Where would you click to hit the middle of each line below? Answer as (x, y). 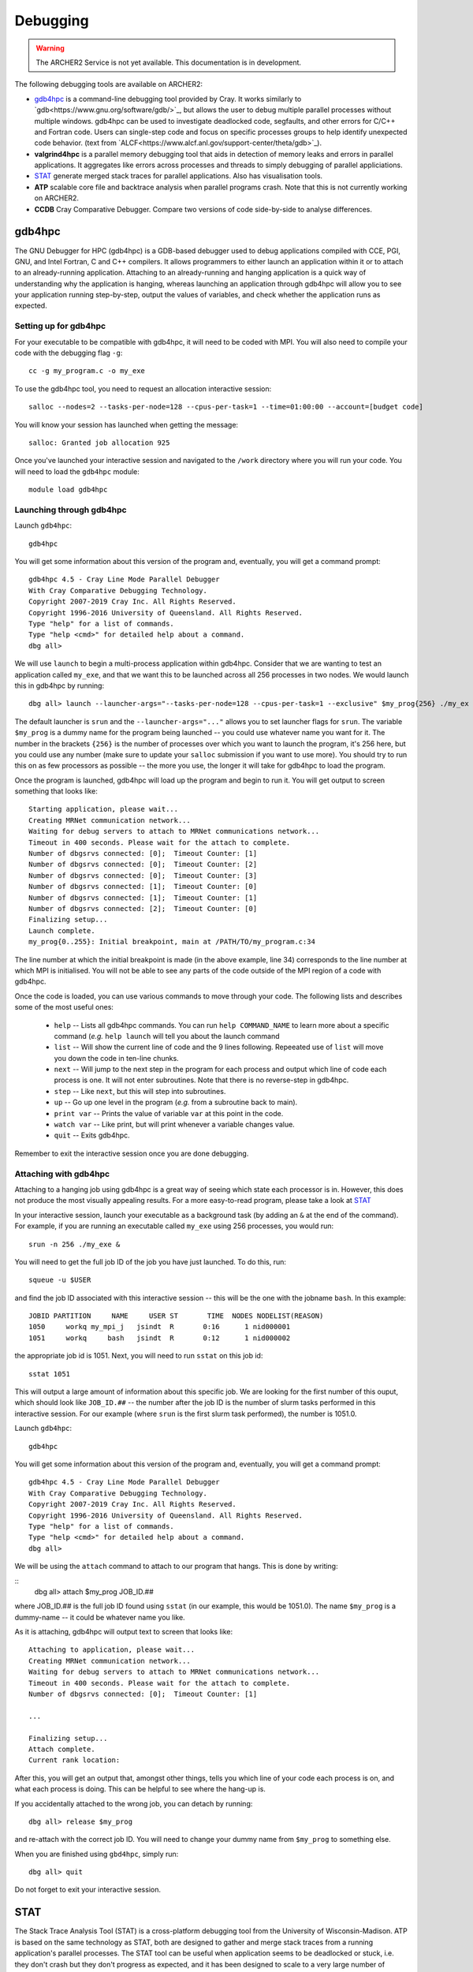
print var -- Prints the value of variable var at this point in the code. (169, 1113)
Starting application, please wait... (104, 809)
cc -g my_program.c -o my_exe (87, 371)
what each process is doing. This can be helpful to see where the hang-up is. (140, 1789)
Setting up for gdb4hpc (60, 326)
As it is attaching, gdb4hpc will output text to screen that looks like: (124, 1632)
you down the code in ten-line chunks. (116, 1058)
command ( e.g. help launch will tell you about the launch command (167, 1036)
